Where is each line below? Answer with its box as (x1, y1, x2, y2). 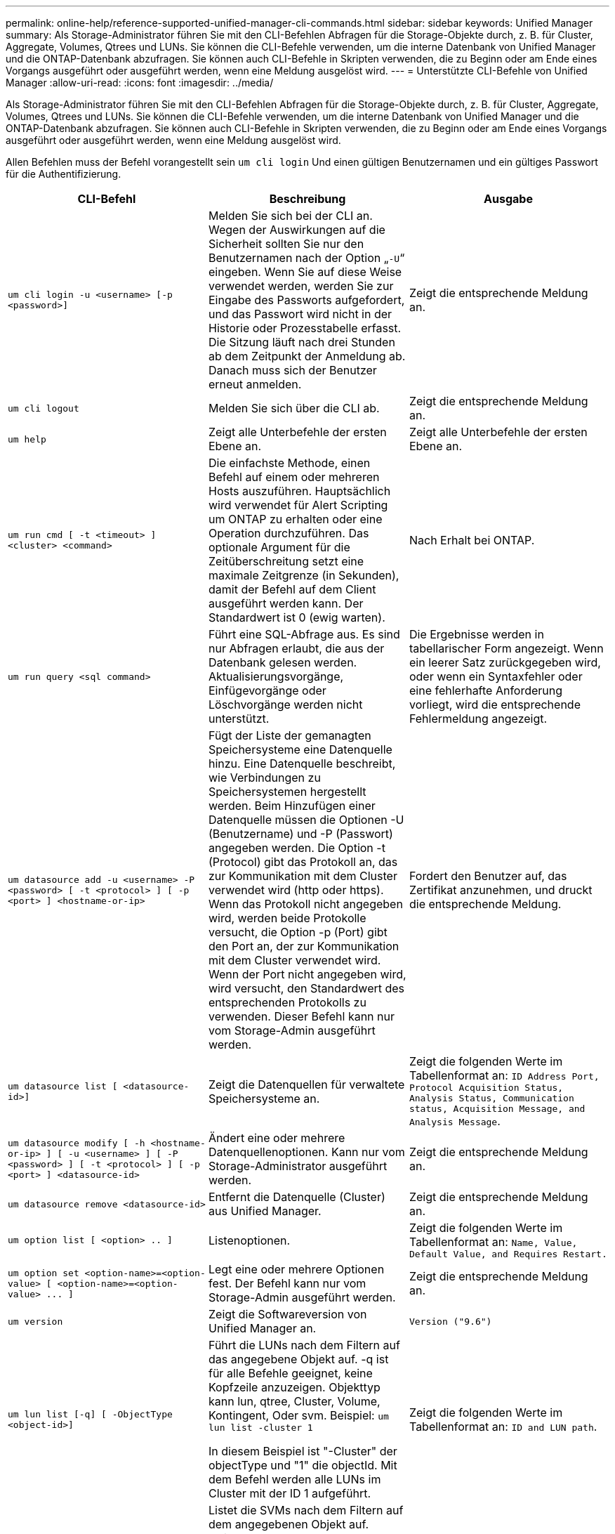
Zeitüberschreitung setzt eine (208, 554, 364, 568)
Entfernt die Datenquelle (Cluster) (208, 1190, 385, 1204)
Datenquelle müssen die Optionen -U (208, 813, 404, 827)
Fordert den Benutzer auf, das (409, 869, 567, 883)
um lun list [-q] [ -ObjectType (8, 1408, 173, 1420)
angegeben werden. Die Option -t (208, 841, 385, 855)
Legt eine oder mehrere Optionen (208, 1262, 385, 1276)
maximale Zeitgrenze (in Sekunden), (208, 568, 399, 582)
